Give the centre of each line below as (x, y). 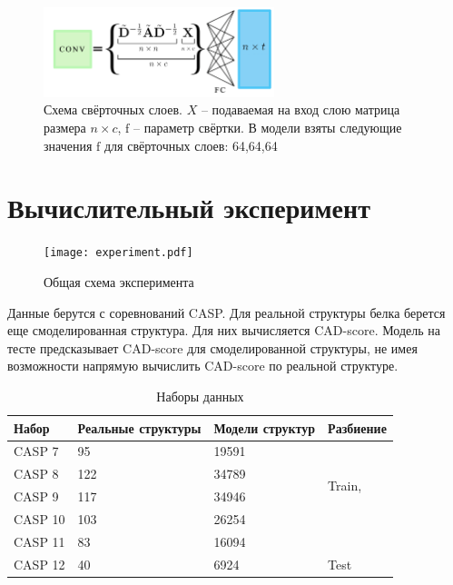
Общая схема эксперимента (119, 282)
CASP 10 (39, 518)
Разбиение (357, 427)
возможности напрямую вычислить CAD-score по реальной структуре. (203, 366)
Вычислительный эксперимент (189, 208)
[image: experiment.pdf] (118, 253)
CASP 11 (39, 541)
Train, (345, 485)
